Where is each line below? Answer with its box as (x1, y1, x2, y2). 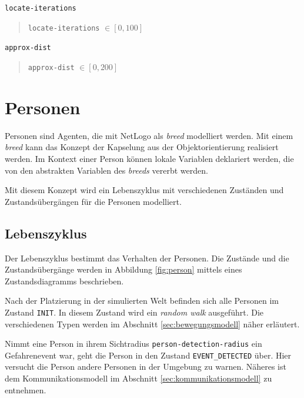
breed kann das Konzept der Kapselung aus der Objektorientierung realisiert (5, 141, 279, 153)
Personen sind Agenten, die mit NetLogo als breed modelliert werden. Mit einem (5, 129, 293, 141)
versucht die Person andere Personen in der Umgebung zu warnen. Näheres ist (5, 360, 286, 373)
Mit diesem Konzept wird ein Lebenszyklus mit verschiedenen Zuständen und (5, 184, 284, 196)
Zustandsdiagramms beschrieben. (5, 274, 124, 287)
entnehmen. (5, 383, 46, 396)
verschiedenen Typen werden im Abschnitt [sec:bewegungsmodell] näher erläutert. (5, 317, 300, 330)
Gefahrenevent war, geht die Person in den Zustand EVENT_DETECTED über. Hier (5, 349, 292, 361)
